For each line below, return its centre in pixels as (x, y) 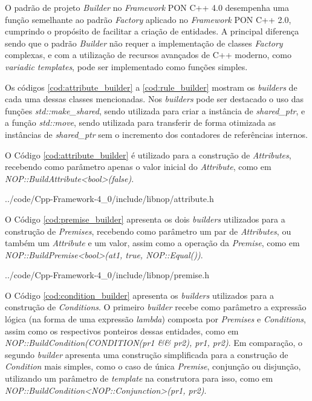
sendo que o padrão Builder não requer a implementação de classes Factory (144, 43)
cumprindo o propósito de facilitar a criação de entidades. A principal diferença (152, 31)
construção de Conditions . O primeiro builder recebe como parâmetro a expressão (156, 307)
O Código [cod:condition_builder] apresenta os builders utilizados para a (139, 295)
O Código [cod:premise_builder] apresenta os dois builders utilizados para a (145, 219)
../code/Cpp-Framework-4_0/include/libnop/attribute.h (109, 199)
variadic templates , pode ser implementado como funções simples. (126, 66)
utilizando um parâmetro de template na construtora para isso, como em (139, 378)
